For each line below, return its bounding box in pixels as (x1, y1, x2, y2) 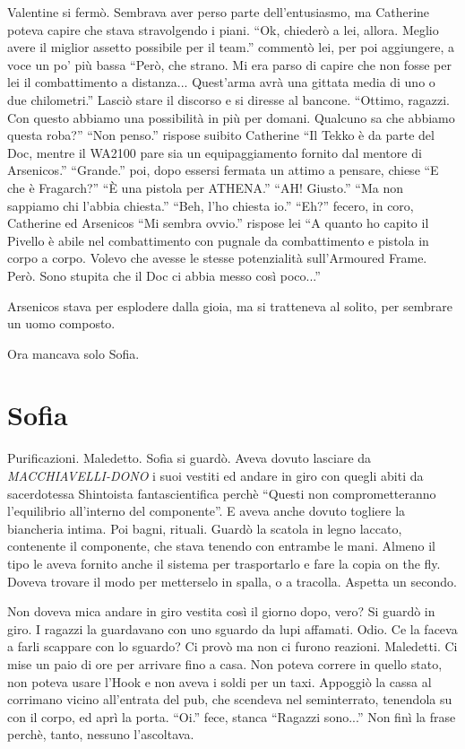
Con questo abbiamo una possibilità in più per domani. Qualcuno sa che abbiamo (7, 108, 455, 126)
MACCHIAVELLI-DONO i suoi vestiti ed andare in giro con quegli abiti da (7, 466, 424, 484)
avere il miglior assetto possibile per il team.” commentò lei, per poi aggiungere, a (7, 38, 455, 57)
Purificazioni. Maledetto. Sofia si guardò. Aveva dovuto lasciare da (7, 449, 372, 467)
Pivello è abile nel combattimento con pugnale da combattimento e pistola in (7, 231, 429, 249)
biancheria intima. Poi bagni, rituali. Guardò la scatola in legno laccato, (7, 518, 402, 537)
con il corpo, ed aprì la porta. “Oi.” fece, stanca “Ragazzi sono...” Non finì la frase (7, 707, 456, 726)
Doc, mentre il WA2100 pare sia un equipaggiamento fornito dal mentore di (7, 143, 422, 161)
